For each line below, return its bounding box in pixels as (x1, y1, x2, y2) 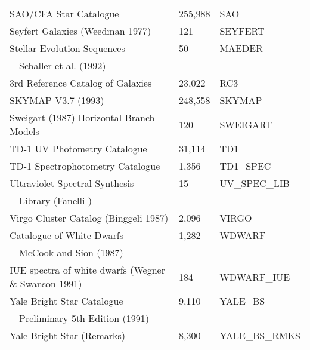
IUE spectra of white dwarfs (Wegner (10, 263, 165, 277)
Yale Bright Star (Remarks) (10, 328, 126, 342)
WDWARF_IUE (219, 269, 290, 284)
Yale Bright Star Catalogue (10, 294, 123, 308)
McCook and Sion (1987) (19, 245, 123, 259)
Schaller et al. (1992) (19, 59, 106, 72)
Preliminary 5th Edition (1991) (19, 311, 149, 325)
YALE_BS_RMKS (219, 328, 300, 342)
